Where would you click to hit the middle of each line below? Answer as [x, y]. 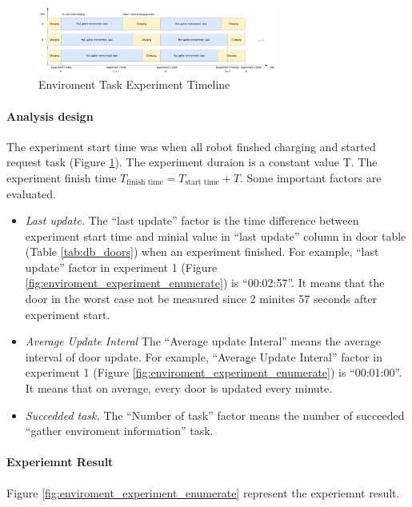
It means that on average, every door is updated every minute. [179, 388]
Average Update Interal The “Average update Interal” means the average [203, 341]
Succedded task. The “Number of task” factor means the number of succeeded [215, 415]
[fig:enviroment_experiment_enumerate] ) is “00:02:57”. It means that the [205, 283]
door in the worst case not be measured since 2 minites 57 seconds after [201, 299]
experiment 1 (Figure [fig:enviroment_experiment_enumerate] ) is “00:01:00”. [214, 372]
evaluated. [31, 193]
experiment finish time [62, 177]
